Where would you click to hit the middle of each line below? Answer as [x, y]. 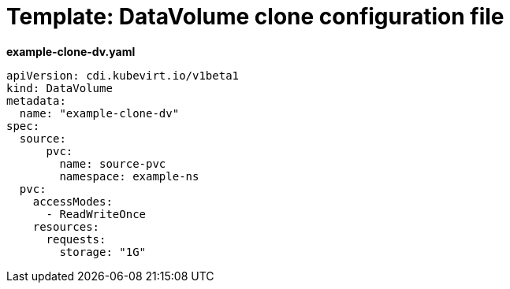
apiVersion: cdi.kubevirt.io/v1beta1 [123, 75]
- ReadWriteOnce [96, 214]
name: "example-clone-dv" [99, 113]
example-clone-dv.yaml [71, 51]
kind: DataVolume [60, 88]
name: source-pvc [113, 163]
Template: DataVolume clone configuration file [255, 17]
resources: [66, 226]
